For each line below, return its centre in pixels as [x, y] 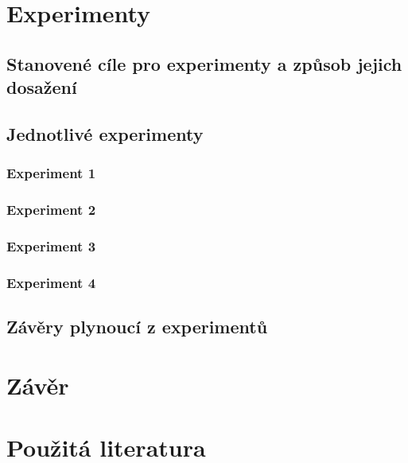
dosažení [42, 87]
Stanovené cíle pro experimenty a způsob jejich [204, 63]
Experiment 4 [51, 282]
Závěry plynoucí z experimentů [137, 327]
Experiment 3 [51, 245]
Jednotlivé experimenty [105, 133]
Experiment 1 [51, 173]
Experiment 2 [51, 210]
